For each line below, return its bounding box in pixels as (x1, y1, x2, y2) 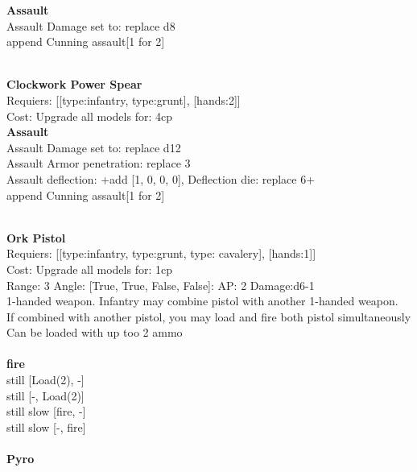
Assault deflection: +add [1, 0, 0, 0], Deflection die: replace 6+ (6, 170, 316, 187)
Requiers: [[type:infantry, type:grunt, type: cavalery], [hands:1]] (6, 245, 316, 262)
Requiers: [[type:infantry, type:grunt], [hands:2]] (6, 91, 241, 108)
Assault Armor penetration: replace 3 (6, 155, 191, 172)
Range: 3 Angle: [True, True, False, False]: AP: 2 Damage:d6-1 (6, 276, 315, 293)
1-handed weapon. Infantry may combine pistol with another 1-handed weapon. (6, 292, 398, 309)
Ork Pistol (6, 229, 66, 246)
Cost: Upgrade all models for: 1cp (6, 260, 172, 277)
